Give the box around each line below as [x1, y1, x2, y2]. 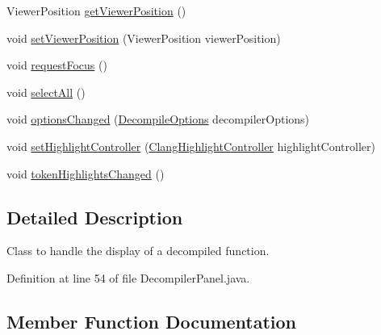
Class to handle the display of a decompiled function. [6, 242, 270, 259]
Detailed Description [6, 204, 183, 229]
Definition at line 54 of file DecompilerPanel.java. [6, 269, 250, 286]
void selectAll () [6, 83, 86, 100]
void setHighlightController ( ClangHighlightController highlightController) [6, 137, 375, 154]
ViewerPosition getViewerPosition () [6, 2, 186, 19]
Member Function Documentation [6, 308, 297, 333]
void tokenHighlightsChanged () [6, 165, 165, 182]
